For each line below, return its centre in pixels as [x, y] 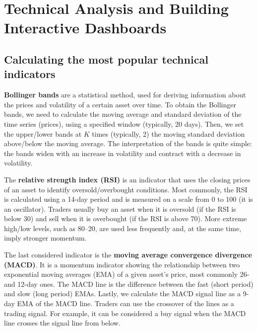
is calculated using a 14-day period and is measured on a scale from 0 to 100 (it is [128, 199]
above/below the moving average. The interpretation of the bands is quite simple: [128, 143]
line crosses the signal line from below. [62, 323]
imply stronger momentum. [45, 238]
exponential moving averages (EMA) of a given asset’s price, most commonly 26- [127, 274]
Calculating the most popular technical [106, 59]
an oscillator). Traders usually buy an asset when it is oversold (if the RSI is [120, 208]
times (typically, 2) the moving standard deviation [168, 133]
